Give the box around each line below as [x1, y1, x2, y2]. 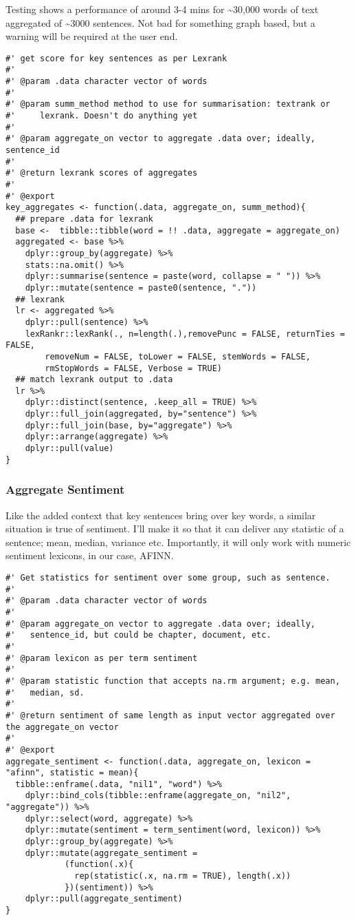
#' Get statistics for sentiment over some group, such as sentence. [5, 573, 331, 583]
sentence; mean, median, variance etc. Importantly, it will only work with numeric [5, 534, 351, 549]
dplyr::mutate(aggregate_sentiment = [25, 848, 198, 858]
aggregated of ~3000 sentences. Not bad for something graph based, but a [5, 15, 315, 30]
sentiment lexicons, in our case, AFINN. [5, 548, 174, 563]
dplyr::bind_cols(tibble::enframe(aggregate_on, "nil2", [25, 791, 291, 801]
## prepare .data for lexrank [15, 213, 153, 224]
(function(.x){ [64, 859, 134, 870]
